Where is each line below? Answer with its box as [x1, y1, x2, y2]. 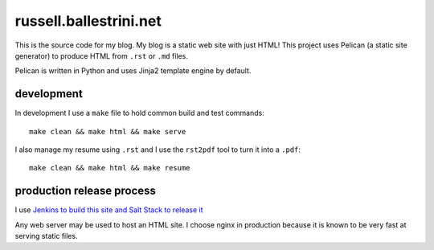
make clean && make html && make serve [29, 127, 186, 136]
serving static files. [14, 232, 78, 241]
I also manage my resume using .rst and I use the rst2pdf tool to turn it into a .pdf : [14, 145, 301, 154]
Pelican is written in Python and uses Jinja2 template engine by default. [14, 66, 252, 76]
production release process [14, 184, 157, 198]
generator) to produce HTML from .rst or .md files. [14, 51, 189, 60]
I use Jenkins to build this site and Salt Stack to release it [14, 205, 204, 215]
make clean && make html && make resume [29, 163, 190, 173]
